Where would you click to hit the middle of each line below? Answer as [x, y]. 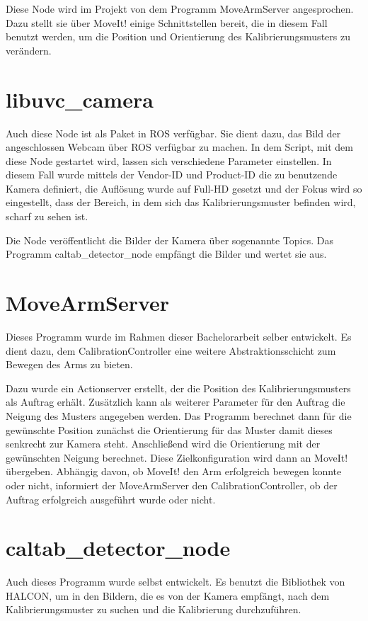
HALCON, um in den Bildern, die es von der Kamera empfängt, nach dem [168, 595]
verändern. [29, 50]
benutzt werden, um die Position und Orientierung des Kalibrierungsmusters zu [178, 36]
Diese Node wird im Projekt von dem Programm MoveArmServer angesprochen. [180, 8]
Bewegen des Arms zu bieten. [69, 364]
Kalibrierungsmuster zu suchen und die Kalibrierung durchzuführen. [154, 609]
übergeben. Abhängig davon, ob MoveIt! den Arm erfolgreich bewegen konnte [174, 471]
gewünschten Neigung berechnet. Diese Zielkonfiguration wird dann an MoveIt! [177, 457]
